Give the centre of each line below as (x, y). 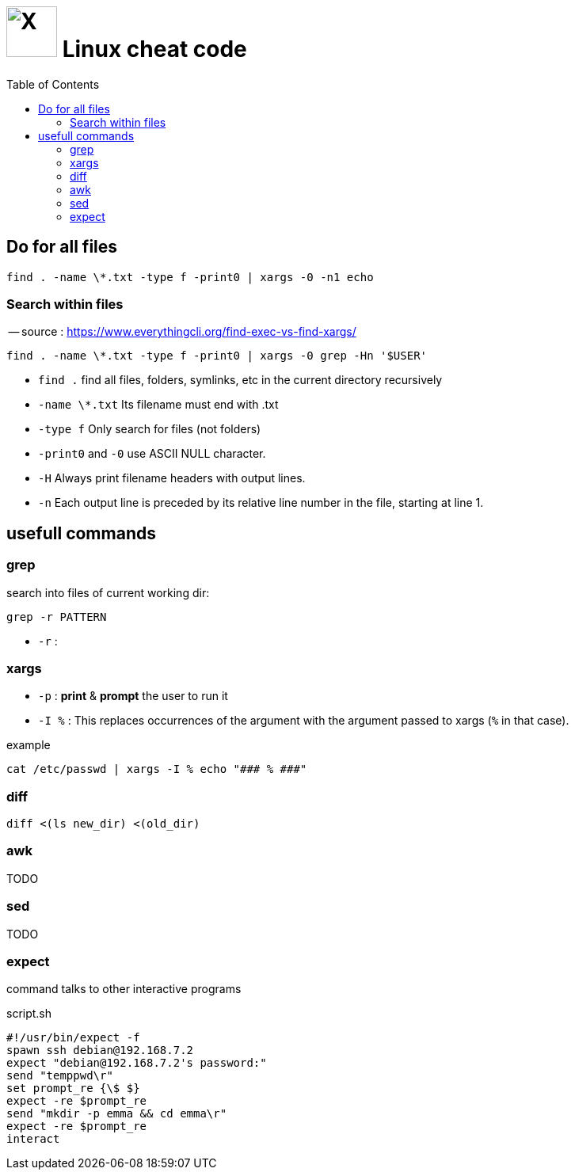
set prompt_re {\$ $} (73, 1088)
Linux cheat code (154, 49)
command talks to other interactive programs (124, 989)
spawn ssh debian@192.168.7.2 (100, 1050)
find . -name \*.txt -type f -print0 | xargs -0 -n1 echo (190, 277)
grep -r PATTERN (57, 617)
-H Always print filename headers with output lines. (172, 478)
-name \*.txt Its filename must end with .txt (158, 405)
